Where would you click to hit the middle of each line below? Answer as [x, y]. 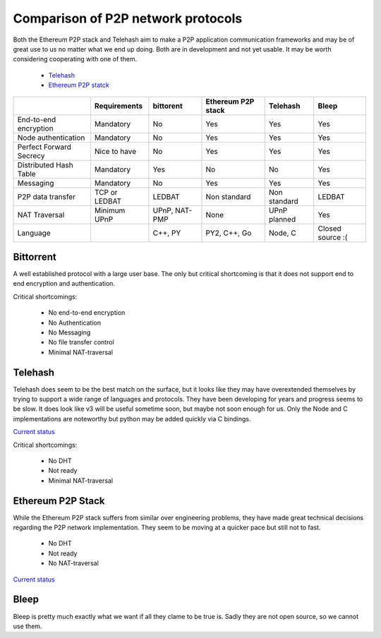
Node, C [282, 233]
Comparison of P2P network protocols [128, 18]
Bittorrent [35, 257]
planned [282, 219]
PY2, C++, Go [229, 233]
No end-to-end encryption [87, 313]
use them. [28, 626]
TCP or [106, 192]
